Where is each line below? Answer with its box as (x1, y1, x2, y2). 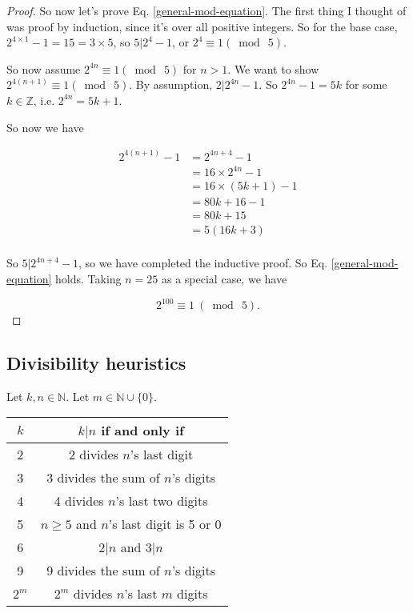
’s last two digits (115, 491, 208, 511)
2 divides (69, 445, 118, 464)
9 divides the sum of (46, 561, 160, 580)
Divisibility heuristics (6, 350, 186, 375)
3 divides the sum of (46, 468, 160, 487)
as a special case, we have (162, 270, 287, 286)
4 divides (54, 491, 104, 511)
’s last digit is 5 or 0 (108, 515, 222, 534)
